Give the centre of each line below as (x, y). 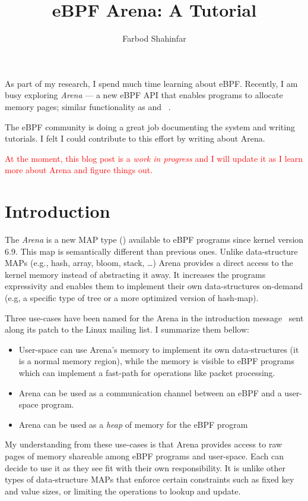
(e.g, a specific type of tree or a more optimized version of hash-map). (132, 297)
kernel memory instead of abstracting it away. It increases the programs (135, 274)
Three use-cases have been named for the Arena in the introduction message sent (154, 317)
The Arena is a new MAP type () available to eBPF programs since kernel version (154, 239)
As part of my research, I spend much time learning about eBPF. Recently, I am (151, 83)
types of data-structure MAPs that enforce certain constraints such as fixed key (150, 479)
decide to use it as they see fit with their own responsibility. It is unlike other (145, 467)
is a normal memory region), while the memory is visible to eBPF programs (157, 361)
